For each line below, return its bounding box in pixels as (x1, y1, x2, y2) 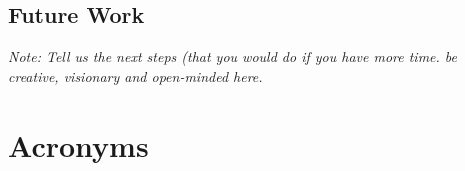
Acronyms (8, 124, 149, 165)
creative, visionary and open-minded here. (8, 65, 263, 86)
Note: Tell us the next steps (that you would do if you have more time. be (8, 46, 458, 67)
